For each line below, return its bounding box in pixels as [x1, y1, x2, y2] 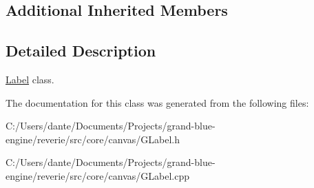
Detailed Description [6, 40, 156, 61]
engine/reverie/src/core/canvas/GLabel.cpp [6, 168, 189, 182]
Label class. [6, 72, 54, 86]
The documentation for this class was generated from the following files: [6, 95, 309, 109]
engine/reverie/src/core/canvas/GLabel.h [6, 132, 180, 146]
